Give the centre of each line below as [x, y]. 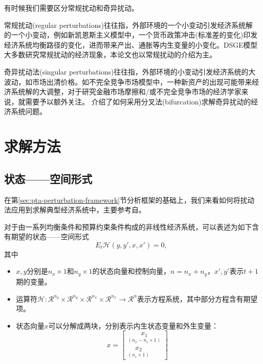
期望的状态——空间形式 [50, 236]
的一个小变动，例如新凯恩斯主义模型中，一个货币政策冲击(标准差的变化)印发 [131, 35]
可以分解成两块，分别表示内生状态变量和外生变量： [133, 325]
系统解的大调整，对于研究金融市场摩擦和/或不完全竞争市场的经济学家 [126, 92]
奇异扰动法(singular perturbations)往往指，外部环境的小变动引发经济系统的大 [130, 71]
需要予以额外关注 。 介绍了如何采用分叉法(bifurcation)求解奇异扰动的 [138, 101]
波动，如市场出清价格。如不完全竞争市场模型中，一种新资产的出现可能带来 [128, 81]
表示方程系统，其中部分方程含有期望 [198, 298]
